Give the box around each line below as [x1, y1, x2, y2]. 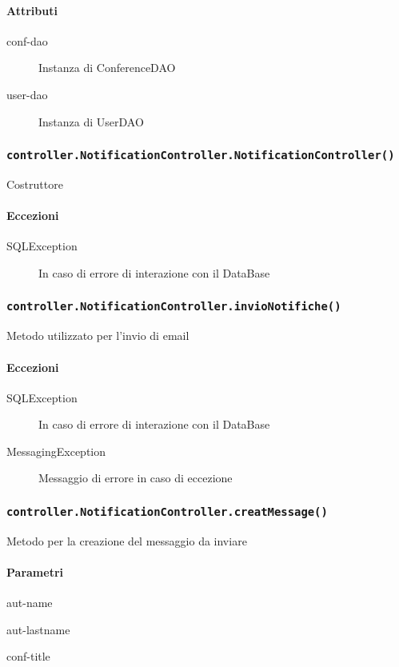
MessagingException [6, 442, 106, 459]
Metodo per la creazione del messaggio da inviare [6, 532, 247, 549]
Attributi [6, 2, 58, 18]
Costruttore [6, 175, 63, 192]
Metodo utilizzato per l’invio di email [6, 327, 190, 344]
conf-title [6, 648, 50, 665]
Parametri [6, 564, 63, 581]
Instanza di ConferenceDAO [38, 59, 176, 76]
